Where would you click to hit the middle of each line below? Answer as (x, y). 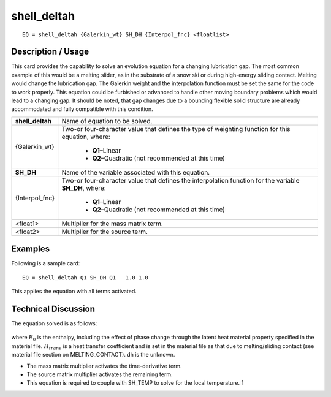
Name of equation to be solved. (107, 121)
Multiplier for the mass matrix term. (112, 224)
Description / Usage (50, 52)
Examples (31, 249)
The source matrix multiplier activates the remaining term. (100, 374)
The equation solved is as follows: (54, 323)
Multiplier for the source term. (105, 232)
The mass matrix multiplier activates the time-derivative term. (104, 366)
